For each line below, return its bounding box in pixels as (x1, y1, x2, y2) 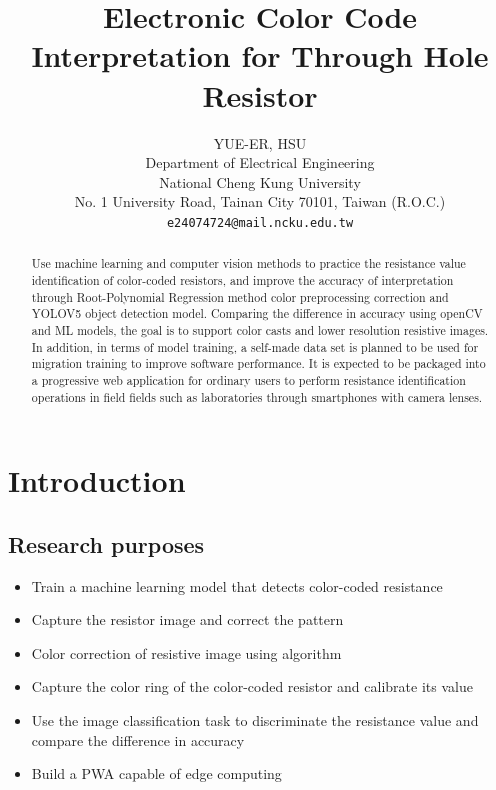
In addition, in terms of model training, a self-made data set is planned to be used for (31, 338, 479, 355)
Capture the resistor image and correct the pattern (31, 609, 344, 630)
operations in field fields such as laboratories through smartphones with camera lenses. (31, 388, 483, 405)
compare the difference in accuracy (31, 729, 245, 750)
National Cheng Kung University (159, 171, 361, 192)
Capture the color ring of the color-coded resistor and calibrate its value (31, 676, 473, 697)
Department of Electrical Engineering (145, 152, 375, 173)
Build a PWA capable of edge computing (31, 763, 282, 784)
